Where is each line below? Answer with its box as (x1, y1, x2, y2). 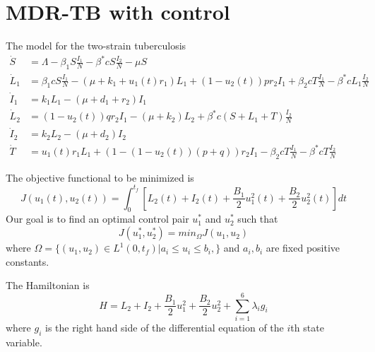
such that (237, 211, 278, 226)
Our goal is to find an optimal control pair (6, 211, 189, 226)
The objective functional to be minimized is (6, 170, 194, 184)
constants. (6, 254, 49, 269)
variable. (6, 334, 42, 349)
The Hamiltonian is (6, 278, 90, 293)
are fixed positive (266, 240, 340, 255)
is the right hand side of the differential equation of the (45, 319, 284, 334)
